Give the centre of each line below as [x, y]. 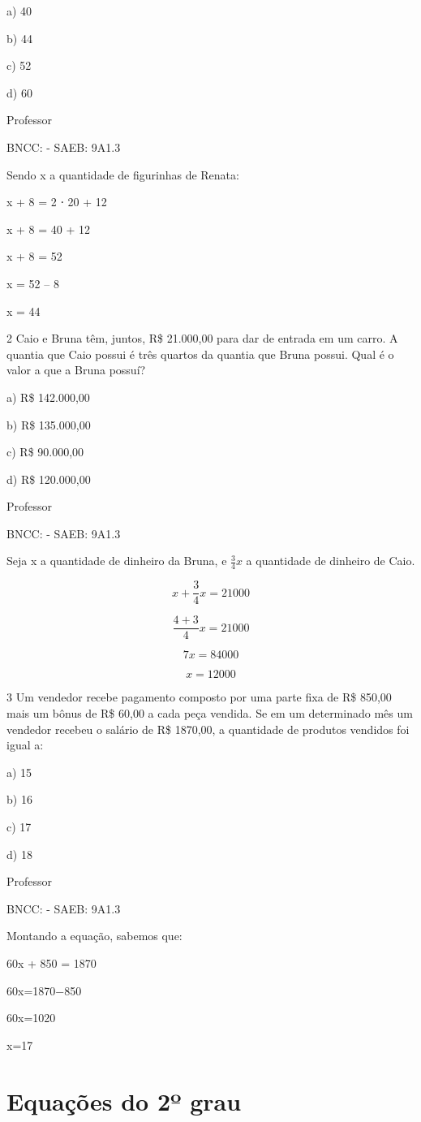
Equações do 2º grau [124, 1100]
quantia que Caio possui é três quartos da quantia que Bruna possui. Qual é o [200, 354]
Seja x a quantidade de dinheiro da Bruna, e [117, 561]
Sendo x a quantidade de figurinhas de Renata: [123, 174]
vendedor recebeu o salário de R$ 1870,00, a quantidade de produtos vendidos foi [208, 729]
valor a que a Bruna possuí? [76, 370]
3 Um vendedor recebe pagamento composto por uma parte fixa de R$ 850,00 [199, 697]
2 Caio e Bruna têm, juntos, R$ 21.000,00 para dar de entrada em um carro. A [202, 338]
